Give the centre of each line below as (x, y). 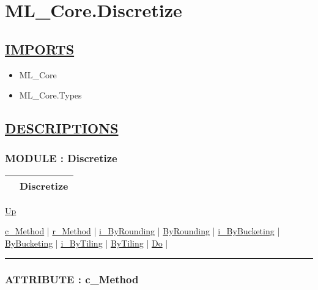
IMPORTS (40, 49)
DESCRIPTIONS (62, 128)
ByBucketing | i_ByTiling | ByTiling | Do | (87, 243)
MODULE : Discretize (61, 158)
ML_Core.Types (50, 95)
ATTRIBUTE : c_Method (72, 279)
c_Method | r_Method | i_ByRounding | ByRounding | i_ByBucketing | (142, 231)
